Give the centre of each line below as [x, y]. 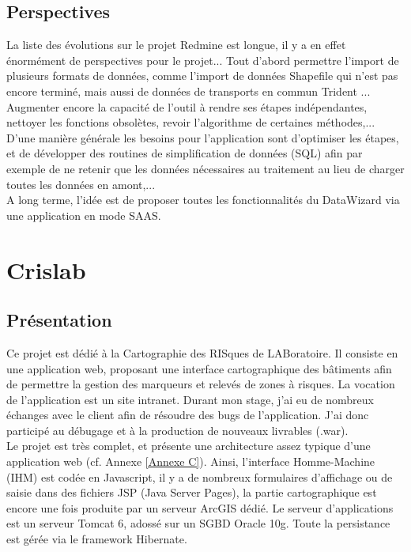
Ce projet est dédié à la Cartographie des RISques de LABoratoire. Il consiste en [202, 352]
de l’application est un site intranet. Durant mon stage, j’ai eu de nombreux [190, 399]
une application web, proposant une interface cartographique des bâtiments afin [199, 368]
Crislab [46, 269]
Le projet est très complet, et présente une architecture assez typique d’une [189, 446]
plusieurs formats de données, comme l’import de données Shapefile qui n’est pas [202, 76]
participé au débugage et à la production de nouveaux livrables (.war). [177, 430]
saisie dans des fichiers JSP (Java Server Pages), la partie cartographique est [192, 492]
